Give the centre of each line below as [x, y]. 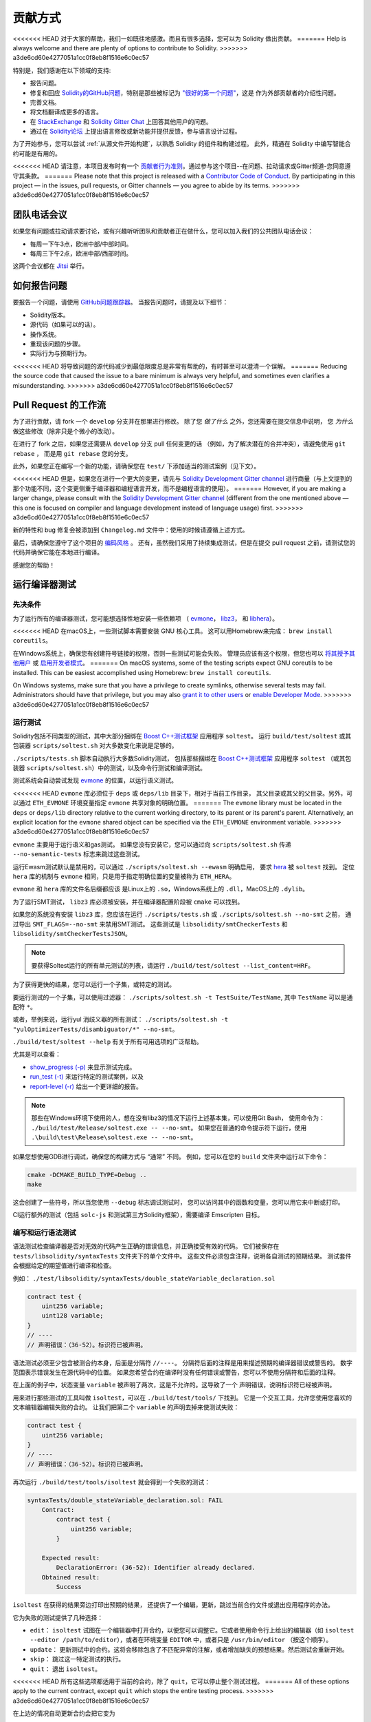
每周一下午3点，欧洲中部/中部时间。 [81, 244]
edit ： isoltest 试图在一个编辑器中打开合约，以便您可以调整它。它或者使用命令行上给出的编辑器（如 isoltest [192, 1630]
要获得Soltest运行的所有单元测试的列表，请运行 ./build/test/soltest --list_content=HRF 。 [173, 965]
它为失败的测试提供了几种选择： [58, 1617]
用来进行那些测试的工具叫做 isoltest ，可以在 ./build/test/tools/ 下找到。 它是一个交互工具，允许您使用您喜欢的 [182, 1398]
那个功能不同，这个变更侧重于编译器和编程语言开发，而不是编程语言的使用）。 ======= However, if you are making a [179, 488]
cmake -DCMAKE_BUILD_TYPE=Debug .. [87, 1175]
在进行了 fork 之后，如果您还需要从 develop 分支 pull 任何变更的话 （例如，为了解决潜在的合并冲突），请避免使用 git [179, 444]
